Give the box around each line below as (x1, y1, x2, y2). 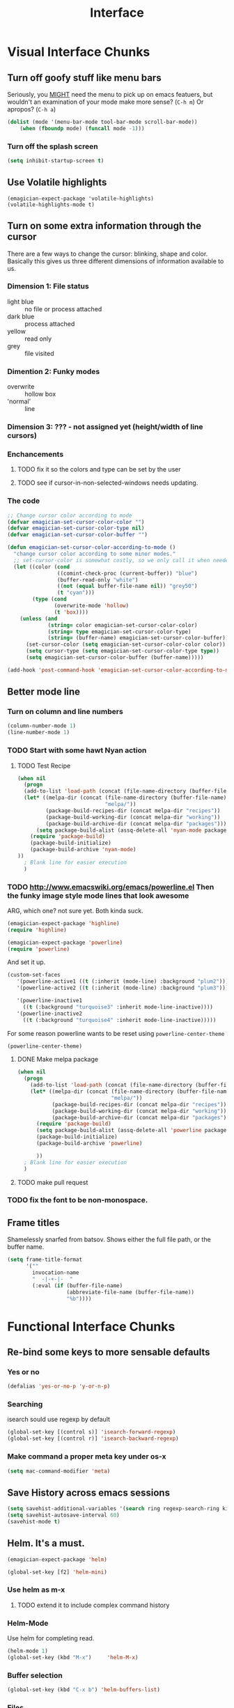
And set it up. (7, 958, 46, 966)
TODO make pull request (17, 1178, 88, 1186)
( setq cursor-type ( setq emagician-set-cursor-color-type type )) (25, 648, 219, 655)
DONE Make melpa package (17, 1055, 99, 1064)
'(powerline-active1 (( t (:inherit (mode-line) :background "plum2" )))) (16, 978, 232, 985)
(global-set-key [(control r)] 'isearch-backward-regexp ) (7, 1435, 179, 1443)
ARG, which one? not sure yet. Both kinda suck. (7, 906, 144, 915)
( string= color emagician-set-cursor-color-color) (47, 621, 198, 628)
